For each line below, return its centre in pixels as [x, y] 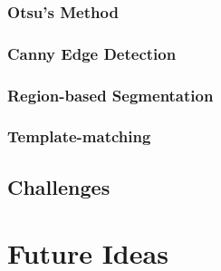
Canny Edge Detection [92, 53]
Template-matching [79, 136]
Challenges [59, 186]
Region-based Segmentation [110, 95]
